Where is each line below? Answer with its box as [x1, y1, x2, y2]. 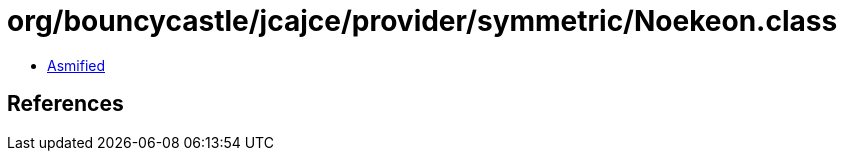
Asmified [47, 56, 106, 74]
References [7, 91, 124, 117]
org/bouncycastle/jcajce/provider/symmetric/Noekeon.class [7, 4, 838, 38]
